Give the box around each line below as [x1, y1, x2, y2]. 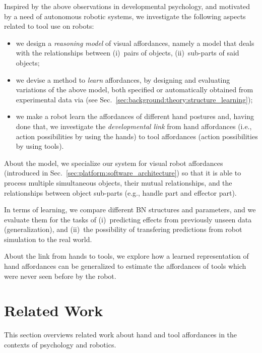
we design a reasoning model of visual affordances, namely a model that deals [16, 37, 254, 48]
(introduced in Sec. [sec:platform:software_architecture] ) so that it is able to [4, 167, 241, 178]
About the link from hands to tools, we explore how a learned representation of [4, 251, 249, 261]
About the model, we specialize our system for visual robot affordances [4, 157, 223, 168]
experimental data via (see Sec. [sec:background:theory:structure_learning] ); [16, 94, 253, 104]
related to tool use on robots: [4, 21, 94, 31]
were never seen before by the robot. [4, 270, 116, 281]
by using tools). [16, 141, 64, 151]
